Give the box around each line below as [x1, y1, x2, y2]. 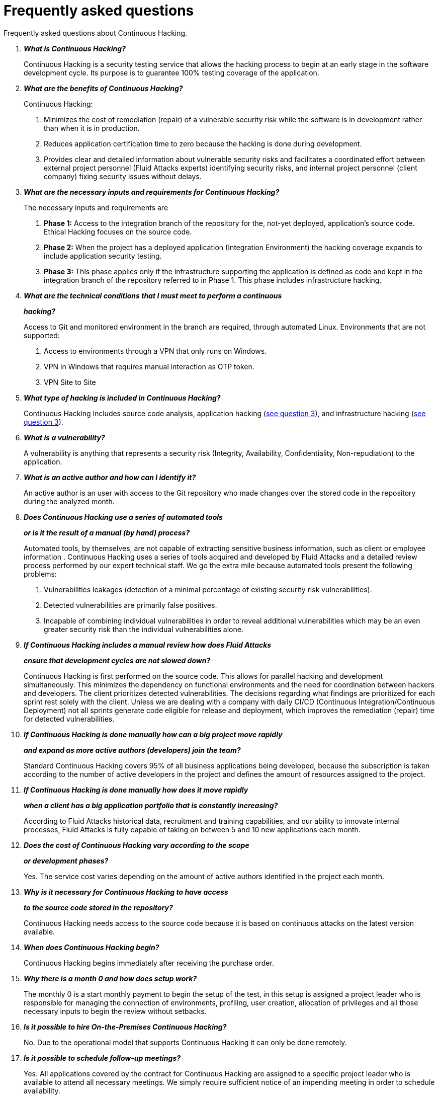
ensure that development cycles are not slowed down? [24, 656, 211, 665]
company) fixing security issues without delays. [44, 172, 202, 181]
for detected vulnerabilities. [24, 714, 115, 723]
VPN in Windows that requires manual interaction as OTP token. [44, 362, 254, 371]
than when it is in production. [44, 123, 140, 132]
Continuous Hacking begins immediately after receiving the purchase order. [24, 958, 274, 967]
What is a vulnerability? [24, 433, 105, 442]
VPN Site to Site [44, 377, 96, 386]
